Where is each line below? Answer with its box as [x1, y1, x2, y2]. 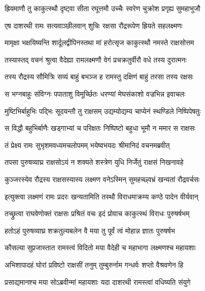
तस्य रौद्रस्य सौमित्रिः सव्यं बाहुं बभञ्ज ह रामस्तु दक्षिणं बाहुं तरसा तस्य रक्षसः [5, 71, 193, 82]
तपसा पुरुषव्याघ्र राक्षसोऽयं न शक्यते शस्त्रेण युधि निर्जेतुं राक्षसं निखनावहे [5, 157, 184, 167]
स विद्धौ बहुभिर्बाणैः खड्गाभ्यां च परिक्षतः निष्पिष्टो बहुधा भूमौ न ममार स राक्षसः [5, 123, 195, 133]
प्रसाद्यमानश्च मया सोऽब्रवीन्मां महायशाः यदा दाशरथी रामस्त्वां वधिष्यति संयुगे [5, 276, 191, 287]
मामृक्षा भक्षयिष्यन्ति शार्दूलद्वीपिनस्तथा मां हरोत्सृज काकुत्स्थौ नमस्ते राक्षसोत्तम [5, 37, 194, 48]
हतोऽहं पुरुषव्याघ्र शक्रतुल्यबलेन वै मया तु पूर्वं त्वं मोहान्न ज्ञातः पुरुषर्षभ [5, 225, 175, 236]
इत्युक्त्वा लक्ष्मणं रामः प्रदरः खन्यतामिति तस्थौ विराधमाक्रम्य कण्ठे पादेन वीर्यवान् [5, 191, 198, 201]
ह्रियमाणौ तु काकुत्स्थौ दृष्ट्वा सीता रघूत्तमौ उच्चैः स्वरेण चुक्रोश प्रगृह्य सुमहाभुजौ [5, 3, 200, 13]
